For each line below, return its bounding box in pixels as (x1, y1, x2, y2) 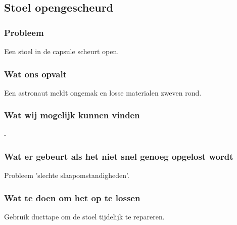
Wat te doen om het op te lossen (4, 191, 140, 204)
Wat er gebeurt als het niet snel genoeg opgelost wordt (4, 150, 233, 163)
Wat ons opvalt (4, 67, 67, 80)
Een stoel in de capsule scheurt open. (4, 46, 119, 56)
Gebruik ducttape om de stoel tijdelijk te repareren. (4, 211, 165, 222)
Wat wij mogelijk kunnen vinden (4, 109, 140, 121)
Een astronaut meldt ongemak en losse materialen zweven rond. (4, 87, 202, 98)
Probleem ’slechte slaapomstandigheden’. (4, 170, 129, 181)
